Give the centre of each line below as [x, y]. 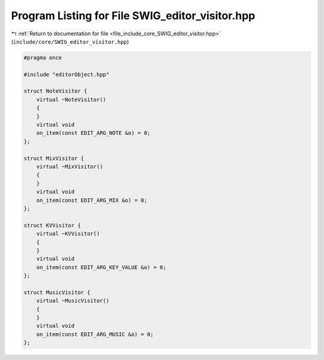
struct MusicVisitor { [57, 292]
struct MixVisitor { [54, 158]
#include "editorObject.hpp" [67, 74]
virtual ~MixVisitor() [70, 167]
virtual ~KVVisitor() [68, 234]
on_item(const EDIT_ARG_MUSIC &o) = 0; [95, 334]
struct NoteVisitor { [55, 91]
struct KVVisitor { [52, 225]
